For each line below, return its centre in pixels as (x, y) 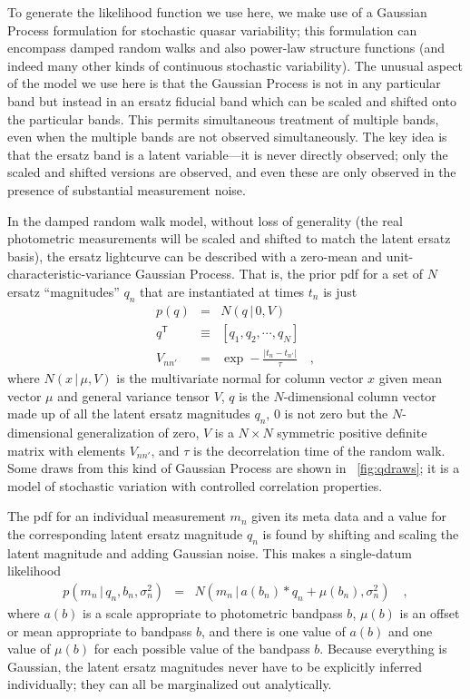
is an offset (430, 612)
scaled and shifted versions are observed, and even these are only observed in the (232, 172)
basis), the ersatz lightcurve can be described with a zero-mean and (195, 256)
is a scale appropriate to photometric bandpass (213, 612)
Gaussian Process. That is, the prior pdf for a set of (279, 274)
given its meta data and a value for (349, 516)
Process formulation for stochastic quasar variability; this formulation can (212, 30)
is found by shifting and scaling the (361, 533)
